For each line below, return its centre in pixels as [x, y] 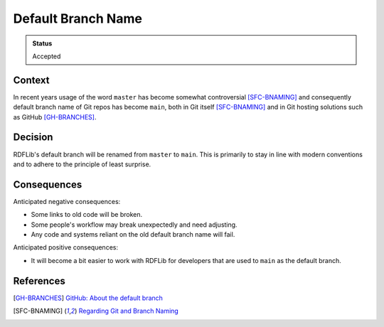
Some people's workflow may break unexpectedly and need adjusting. [134, 225]
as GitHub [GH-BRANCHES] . [55, 117]
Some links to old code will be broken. [87, 215]
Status [42, 43]
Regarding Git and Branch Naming [129, 311]
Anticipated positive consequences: [66, 247]
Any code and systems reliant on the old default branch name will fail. [133, 234]
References [39, 281]
